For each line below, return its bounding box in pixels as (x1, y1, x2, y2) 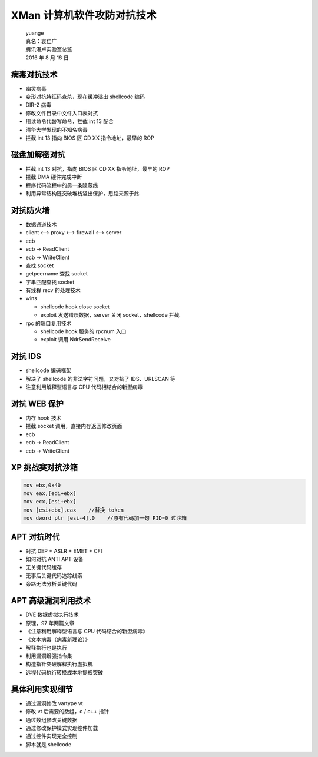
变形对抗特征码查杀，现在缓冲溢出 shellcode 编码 (25, 93, 145, 100)
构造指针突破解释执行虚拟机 (25, 660, 93, 668)
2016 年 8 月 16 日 (25, 54, 69, 61)
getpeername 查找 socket (25, 270, 88, 277)
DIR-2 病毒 (25, 101, 52, 108)
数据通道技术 (25, 221, 57, 228)
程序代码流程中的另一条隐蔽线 (25, 181, 98, 188)
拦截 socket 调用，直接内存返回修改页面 (25, 423, 122, 430)
